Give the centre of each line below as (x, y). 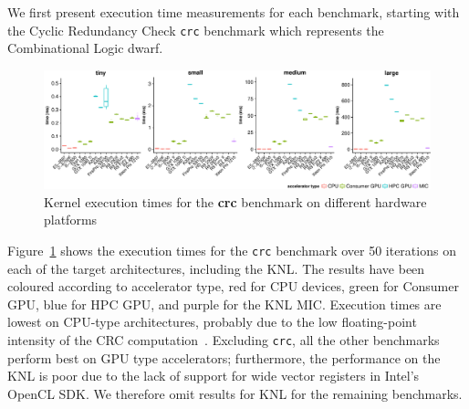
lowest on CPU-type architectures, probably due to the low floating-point (212, 322)
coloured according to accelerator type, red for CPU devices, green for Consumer (233, 286)
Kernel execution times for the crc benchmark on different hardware (235, 201)
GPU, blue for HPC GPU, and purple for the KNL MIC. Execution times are (224, 304)
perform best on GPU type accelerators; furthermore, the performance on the (224, 357)
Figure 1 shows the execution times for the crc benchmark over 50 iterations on (232, 251)
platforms (71, 220)
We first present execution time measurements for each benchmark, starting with (234, 12)
